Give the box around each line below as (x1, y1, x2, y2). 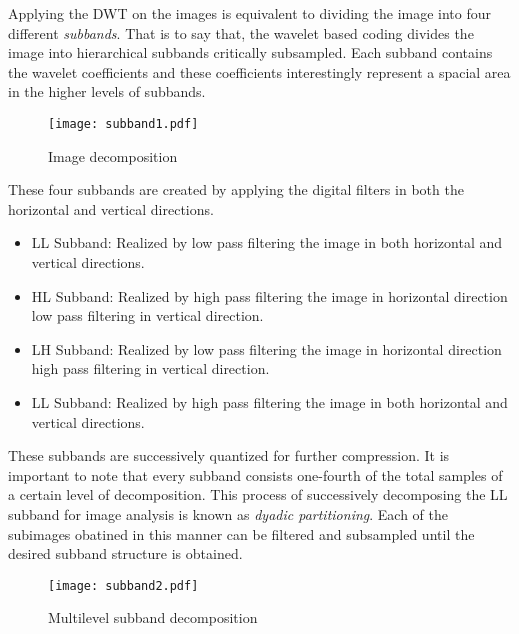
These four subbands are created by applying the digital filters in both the (8, 179, 464, 200)
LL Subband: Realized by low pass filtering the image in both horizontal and (31, 232, 503, 253)
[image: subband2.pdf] (48, 578, 199, 593)
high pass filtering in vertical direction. (31, 358, 270, 379)
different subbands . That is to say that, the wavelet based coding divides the (8, 22, 474, 43)
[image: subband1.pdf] (48, 116, 199, 131)
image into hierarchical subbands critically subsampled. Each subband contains (8, 42, 493, 63)
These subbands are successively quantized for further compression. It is (8, 445, 450, 466)
